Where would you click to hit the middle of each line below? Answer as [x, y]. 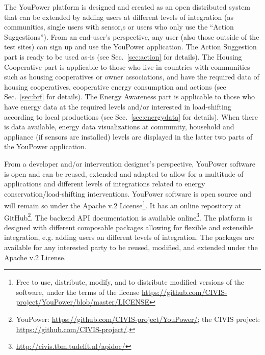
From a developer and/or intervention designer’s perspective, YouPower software [130, 163]
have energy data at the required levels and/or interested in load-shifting [118, 106]
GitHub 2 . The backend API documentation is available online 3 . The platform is [128, 216]
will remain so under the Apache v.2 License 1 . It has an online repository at [123, 204]
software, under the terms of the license [78, 292]
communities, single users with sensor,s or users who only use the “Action [119, 27]
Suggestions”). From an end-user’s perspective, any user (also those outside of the [132, 36]
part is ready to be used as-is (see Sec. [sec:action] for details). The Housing [123, 56]
